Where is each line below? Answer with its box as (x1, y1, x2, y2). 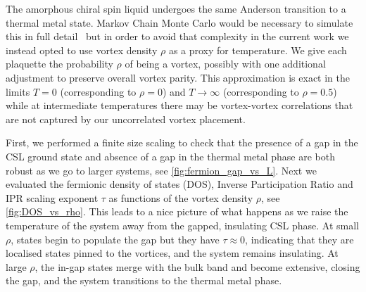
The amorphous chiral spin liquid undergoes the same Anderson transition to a (6, 1, 346, 15)
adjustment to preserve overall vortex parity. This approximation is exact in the (6, 70, 350, 84)
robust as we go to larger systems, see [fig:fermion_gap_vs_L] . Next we (6, 163, 317, 177)
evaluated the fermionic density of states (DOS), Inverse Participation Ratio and (6, 177, 353, 191)
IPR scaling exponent (6, 190, 99, 205)
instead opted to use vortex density (6, 42, 158, 57)
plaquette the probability (6, 56, 113, 71)
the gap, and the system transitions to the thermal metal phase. (6, 273, 282, 288)
